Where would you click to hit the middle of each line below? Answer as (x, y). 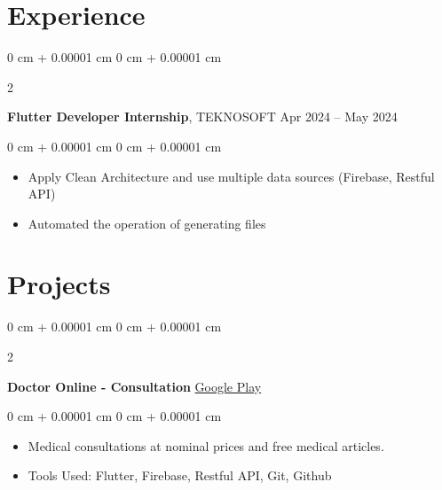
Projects (59, 284)
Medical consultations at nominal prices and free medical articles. (206, 445)
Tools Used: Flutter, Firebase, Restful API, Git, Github (180, 475)
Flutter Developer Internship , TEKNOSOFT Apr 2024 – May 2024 (202, 117)
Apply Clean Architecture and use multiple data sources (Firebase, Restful (231, 176)
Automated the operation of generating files (147, 223)
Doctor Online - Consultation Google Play (134, 386)
